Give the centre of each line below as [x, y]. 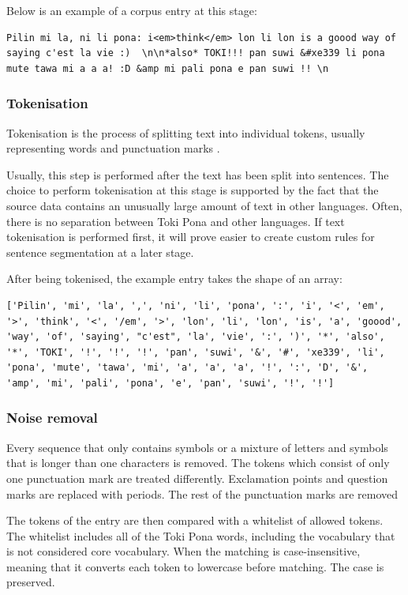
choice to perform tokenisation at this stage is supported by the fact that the [193, 190]
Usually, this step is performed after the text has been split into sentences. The [198, 174]
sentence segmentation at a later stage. [100, 252]
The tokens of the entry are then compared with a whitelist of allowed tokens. [195, 520]
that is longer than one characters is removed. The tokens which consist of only [198, 463]
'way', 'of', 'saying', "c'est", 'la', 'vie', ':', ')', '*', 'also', [196, 337]
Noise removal [52, 418]
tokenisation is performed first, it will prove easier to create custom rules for [191, 237]
